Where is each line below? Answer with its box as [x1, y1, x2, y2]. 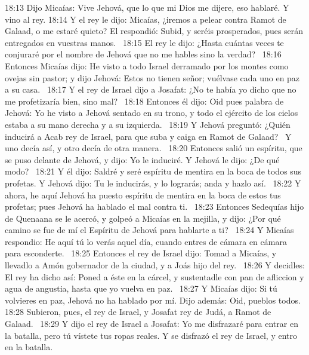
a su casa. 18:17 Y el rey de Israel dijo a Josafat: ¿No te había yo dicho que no [5, 83, 296, 96]
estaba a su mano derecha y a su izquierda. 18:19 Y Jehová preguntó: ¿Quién [5, 118, 291, 130]
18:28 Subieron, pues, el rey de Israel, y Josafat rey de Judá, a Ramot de [5, 305, 271, 318]
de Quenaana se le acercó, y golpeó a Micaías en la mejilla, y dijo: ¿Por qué [5, 212, 281, 224]
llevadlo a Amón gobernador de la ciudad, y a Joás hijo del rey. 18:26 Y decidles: [5, 259, 305, 271]
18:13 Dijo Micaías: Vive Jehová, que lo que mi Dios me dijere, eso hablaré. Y [5, 1, 289, 13]
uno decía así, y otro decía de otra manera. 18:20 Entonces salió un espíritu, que [5, 142, 302, 154]
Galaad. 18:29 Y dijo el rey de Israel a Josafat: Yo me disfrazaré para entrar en [5, 317, 298, 330]
